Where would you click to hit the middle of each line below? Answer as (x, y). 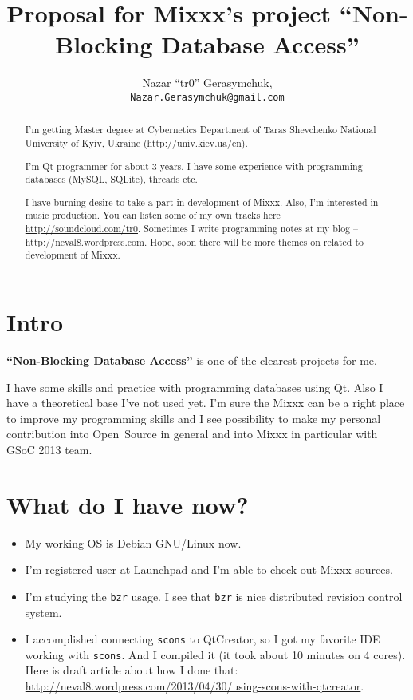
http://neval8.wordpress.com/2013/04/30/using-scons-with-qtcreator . (195, 686)
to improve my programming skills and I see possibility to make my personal (194, 418)
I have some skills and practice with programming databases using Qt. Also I (195, 387)
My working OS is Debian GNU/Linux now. (133, 542)
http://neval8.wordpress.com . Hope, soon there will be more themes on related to (194, 241)
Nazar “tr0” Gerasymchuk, (207, 83)
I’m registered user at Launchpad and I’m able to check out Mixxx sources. (209, 569)
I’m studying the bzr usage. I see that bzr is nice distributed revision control (214, 596)
